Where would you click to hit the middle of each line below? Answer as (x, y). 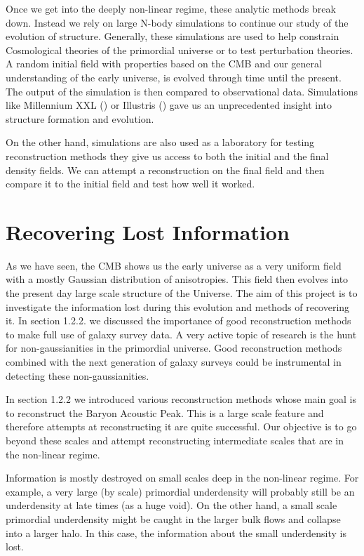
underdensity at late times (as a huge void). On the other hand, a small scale (171, 505)
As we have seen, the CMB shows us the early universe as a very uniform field (174, 265)
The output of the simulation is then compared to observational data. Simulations (182, 91)
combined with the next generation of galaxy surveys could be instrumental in (174, 362)
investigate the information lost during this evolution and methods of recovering (178, 306)
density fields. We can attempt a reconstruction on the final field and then (165, 170)
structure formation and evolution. (80, 118)
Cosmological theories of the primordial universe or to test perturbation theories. (180, 49)
